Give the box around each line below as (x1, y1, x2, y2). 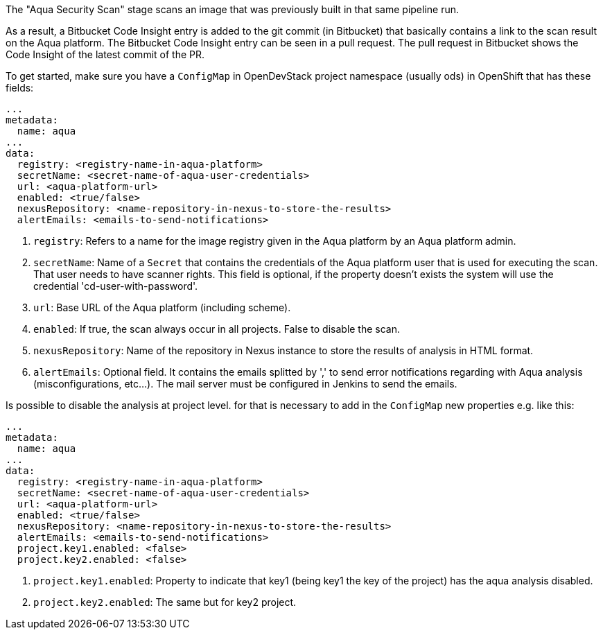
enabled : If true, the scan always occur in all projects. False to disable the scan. (33, 323, 401, 335)
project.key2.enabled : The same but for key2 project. (33, 596, 297, 608)
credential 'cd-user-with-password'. (33, 280, 198, 292)
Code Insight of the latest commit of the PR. (6, 49, 205, 60)
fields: (6, 82, 34, 94)
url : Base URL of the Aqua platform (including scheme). (33, 302, 291, 313)
